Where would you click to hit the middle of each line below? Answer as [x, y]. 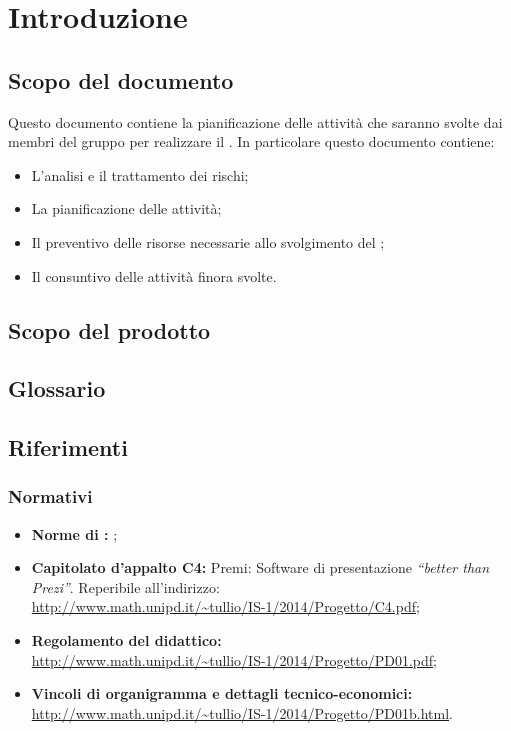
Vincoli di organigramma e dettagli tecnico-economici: [222, 693]
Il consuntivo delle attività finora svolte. [154, 275]
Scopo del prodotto [109, 329]
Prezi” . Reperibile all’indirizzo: [125, 586]
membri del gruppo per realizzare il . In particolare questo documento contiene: [251, 141]
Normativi [50, 496]
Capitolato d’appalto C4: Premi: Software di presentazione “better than [260, 567]
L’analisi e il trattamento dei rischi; [140, 174]
